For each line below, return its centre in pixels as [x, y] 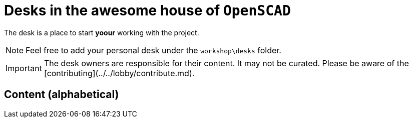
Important [24, 68]
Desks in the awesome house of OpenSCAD [147, 10]
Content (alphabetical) [62, 95]
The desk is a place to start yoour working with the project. [102, 32]
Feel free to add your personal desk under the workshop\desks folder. [153, 50]
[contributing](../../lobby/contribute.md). [119, 73]
